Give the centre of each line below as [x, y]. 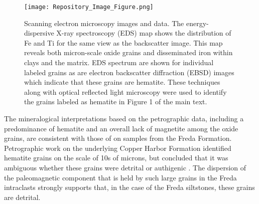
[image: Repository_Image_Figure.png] [89, 7]
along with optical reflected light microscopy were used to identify [125, 91]
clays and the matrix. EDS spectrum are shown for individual [119, 62]
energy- [197, 23]
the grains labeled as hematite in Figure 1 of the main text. [116, 101]
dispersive [39, 33]
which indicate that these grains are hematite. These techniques [122, 82]
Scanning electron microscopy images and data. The [104, 23]
